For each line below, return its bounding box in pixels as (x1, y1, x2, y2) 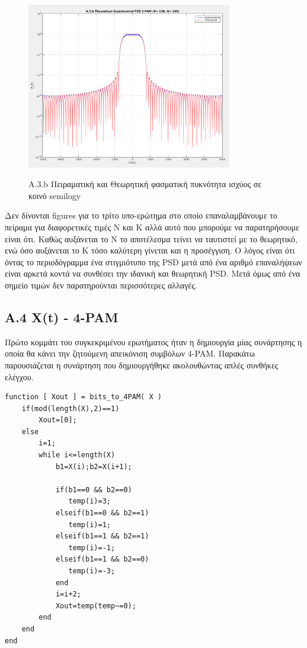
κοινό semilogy (28, 189, 81, 201)
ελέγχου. (5, 370, 34, 383)
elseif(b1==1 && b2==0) (55, 555, 149, 564)
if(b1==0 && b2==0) (55, 485, 132, 494)
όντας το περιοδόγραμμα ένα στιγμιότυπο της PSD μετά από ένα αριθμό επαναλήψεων (5, 255, 302, 268)
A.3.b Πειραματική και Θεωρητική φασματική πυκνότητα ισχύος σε (28, 178, 262, 190)
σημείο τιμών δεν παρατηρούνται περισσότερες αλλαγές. (5, 278, 197, 291)
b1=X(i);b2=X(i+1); (55, 462, 132, 471)
